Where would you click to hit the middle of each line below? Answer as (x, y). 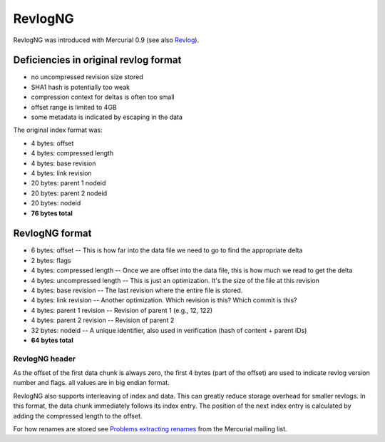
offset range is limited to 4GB (74, 107)
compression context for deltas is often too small (103, 97)
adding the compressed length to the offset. (78, 416)
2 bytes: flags (51, 260)
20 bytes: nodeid (56, 203)
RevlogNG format (52, 233)
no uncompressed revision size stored (87, 77)
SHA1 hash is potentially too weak (81, 87)
